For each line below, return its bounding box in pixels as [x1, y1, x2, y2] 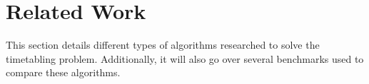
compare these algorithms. [6, 65, 121, 80]
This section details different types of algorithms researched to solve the [6, 37, 320, 52]
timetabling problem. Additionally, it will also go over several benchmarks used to [6, 51, 364, 66]
